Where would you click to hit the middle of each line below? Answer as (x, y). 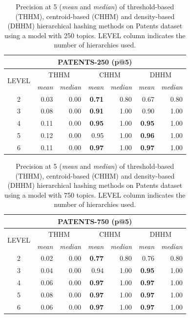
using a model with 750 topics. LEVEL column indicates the (95, 194)
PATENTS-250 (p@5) (95, 61)
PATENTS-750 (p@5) (95, 221)
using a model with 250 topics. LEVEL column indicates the (95, 35)
